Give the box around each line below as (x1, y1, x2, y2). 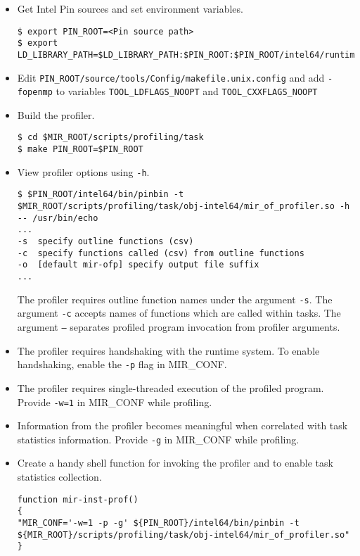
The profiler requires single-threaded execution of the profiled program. (17, 380, 324, 395)
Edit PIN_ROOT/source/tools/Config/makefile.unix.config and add (17, 70, 325, 84)
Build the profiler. (17, 107, 95, 122)
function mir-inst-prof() (17, 494, 139, 505)
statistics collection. (17, 469, 102, 484)
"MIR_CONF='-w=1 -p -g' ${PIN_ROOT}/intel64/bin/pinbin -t (17, 517, 300, 528)
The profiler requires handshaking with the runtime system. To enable (17, 343, 320, 358)
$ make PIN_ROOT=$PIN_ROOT (17, 144, 143, 155)
